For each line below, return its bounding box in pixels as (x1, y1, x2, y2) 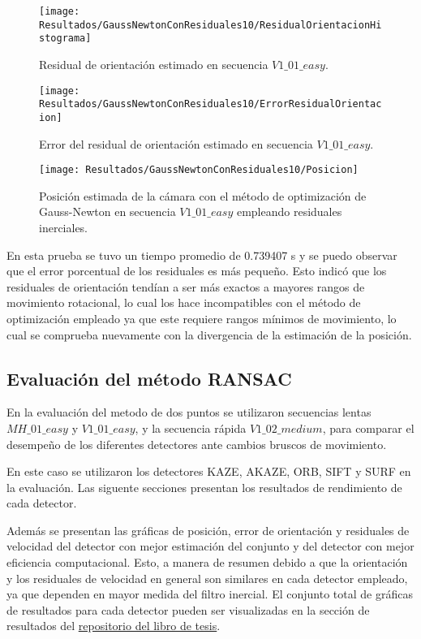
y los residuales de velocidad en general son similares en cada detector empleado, (6, 569, 408, 586)
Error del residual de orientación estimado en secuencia (39, 135, 313, 152)
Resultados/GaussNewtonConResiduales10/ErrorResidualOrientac (39, 98, 382, 110)
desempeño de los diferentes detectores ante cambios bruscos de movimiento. (6, 435, 387, 452)
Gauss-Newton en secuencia (39, 203, 176, 220)
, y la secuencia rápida (135, 419, 247, 436)
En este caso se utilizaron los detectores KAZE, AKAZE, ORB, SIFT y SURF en (6, 463, 411, 480)
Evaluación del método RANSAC (6, 365, 292, 391)
